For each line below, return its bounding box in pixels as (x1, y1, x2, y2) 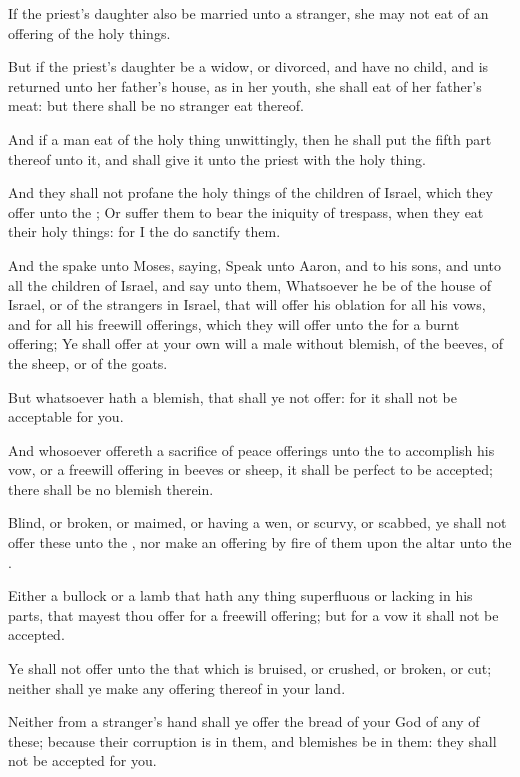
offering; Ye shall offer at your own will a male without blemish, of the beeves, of (8, 333, 503, 354)
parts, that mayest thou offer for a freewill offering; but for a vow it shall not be (8, 604, 499, 625)
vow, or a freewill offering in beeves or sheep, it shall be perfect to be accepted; (8, 459, 493, 480)
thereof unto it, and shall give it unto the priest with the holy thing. (8, 148, 426, 169)
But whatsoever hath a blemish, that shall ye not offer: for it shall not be (8, 386, 458, 407)
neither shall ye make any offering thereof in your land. (8, 677, 346, 698)
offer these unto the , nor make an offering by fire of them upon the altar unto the (8, 532, 512, 553)
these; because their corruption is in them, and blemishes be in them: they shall (8, 730, 497, 751)
